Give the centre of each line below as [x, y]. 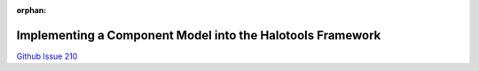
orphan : [31, 10]
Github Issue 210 [47, 56]
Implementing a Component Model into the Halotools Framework [199, 35]
